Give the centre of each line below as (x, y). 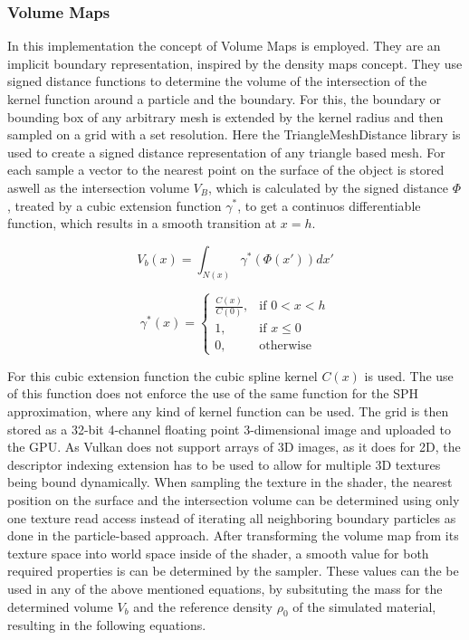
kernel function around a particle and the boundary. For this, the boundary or (224, 99)
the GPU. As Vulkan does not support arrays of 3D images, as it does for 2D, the (234, 447)
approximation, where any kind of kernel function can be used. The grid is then (228, 411)
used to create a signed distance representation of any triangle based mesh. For (226, 152)
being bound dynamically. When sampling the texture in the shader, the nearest (230, 482)
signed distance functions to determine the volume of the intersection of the (217, 81)
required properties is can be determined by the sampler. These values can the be (233, 571)
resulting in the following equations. (107, 625)
